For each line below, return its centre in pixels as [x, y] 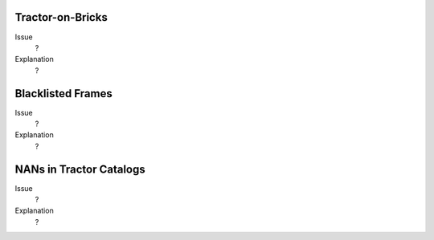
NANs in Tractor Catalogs [80, 169]
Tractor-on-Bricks [61, 17]
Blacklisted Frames [63, 94]
